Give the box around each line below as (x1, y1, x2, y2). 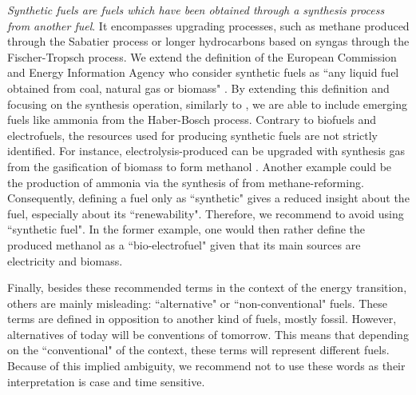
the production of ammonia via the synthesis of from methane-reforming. (7, 174, 364, 190)
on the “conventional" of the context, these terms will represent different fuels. (7, 341, 390, 358)
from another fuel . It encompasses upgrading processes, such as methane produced (7, 17, 410, 34)
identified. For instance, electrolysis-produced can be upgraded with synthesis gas (7, 142, 405, 159)
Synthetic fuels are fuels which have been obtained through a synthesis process (7, 2, 385, 18)
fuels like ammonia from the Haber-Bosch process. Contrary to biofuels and (7, 111, 376, 128)
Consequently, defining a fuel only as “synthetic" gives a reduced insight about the (7, 190, 410, 206)
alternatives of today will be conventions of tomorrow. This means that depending (7, 325, 409, 342)
